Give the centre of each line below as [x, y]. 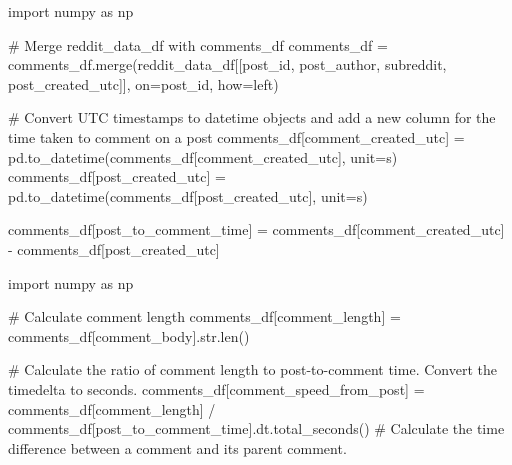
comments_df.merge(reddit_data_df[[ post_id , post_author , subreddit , [227, 64]
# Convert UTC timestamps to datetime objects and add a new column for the [252, 117]
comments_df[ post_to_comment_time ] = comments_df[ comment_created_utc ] [256, 229]
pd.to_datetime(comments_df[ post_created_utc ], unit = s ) [188, 195]
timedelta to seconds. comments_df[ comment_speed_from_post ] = [216, 388]
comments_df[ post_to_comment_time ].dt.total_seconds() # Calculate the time [256, 428]
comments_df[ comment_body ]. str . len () [129, 335]
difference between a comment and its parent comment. [177, 447]
